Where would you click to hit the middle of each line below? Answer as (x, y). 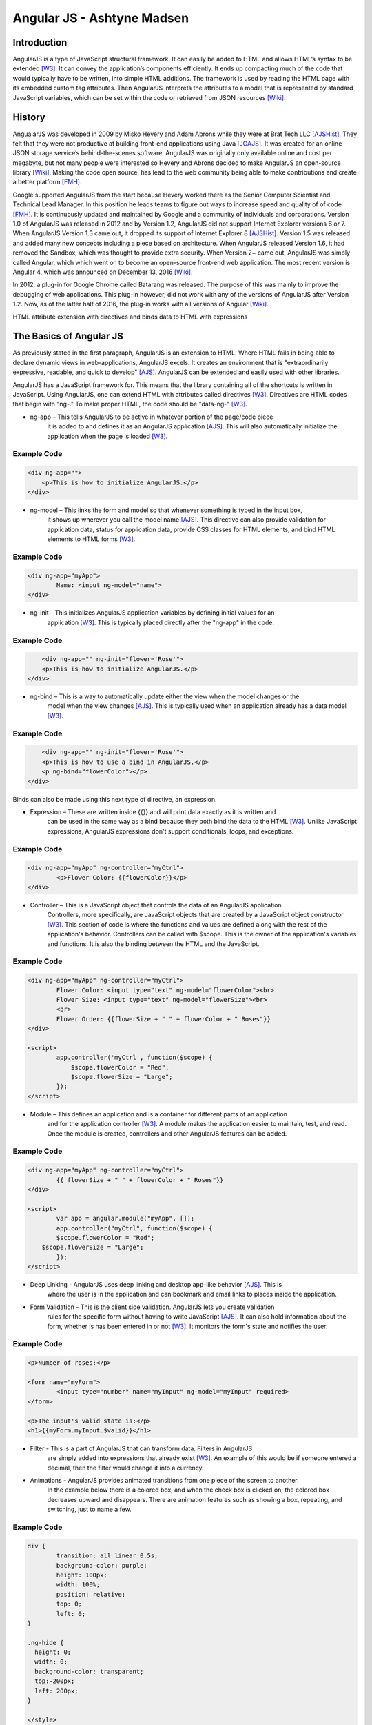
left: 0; (71, 1614)
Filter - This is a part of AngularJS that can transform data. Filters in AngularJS (141, 1448)
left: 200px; (56, 1691)
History (29, 117)
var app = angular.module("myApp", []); (125, 1219)
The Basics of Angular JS (68, 336)
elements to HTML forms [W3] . (91, 539)
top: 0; (69, 1604)
